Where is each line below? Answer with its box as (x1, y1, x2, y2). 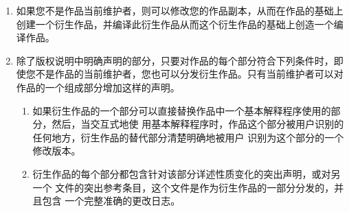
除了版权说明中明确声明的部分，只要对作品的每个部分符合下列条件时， (16, 53, 334, 67)
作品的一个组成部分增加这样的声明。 (16, 80, 180, 94)
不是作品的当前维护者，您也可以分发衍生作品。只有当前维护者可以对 (35, 67, 344, 81)
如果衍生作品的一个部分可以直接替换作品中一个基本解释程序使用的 (32, 103, 331, 117)
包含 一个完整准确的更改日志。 (42, 193, 181, 208)
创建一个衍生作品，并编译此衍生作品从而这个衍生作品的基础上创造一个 (16, 16, 334, 31)
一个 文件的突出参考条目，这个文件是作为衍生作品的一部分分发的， (32, 180, 335, 194)
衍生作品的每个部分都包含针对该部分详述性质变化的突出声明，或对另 (32, 166, 341, 180)
